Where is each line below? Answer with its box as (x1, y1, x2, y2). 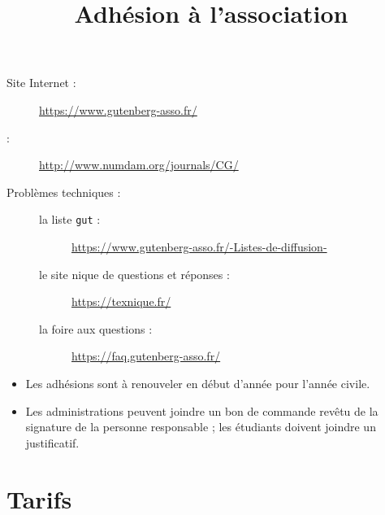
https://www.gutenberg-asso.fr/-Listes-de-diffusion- (71, 238, 327, 255)
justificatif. (25, 434, 80, 451)
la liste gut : (39, 211, 101, 228)
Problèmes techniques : (6, 183, 121, 200)
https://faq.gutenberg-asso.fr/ (71, 347, 221, 364)
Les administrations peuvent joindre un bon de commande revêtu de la (25, 402, 379, 419)
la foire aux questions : (39, 320, 153, 337)
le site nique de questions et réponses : (39, 265, 230, 282)
